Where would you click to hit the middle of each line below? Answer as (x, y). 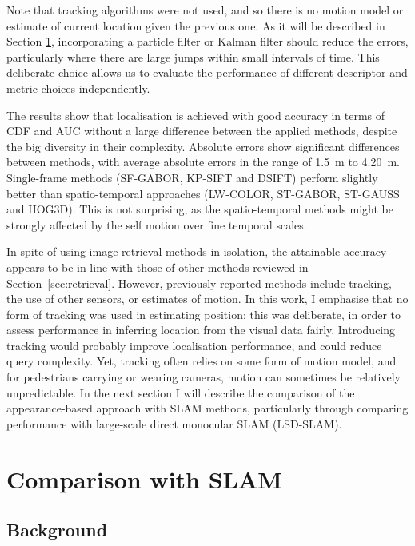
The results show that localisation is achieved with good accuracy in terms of (196, 115)
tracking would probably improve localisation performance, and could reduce (194, 345)
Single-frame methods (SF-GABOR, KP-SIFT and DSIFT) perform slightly (192, 177)
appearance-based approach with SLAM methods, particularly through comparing (207, 408)
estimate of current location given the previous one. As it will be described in (196, 25)
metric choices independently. (78, 88)
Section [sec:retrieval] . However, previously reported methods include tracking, (199, 283)
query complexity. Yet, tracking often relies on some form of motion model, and (202, 361)
